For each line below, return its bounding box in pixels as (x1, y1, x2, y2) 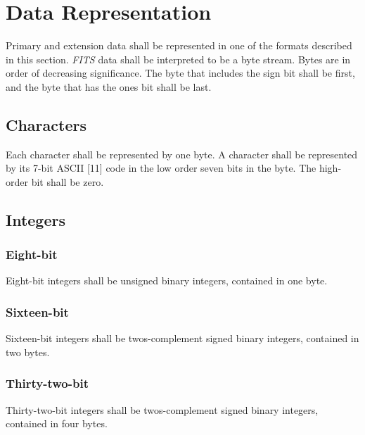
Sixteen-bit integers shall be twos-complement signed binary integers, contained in (6, 331, 359, 346)
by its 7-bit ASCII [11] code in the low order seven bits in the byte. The (6, 160, 316, 175)
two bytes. (6, 344, 50, 359)
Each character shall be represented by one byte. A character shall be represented (6, 146, 358, 161)
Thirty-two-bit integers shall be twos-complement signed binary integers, (6, 402, 319, 417)
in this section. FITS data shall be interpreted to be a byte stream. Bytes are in (6, 51, 351, 66)
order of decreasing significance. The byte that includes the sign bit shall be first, (6, 65, 355, 80)
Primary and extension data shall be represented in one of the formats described (6, 38, 352, 53)
